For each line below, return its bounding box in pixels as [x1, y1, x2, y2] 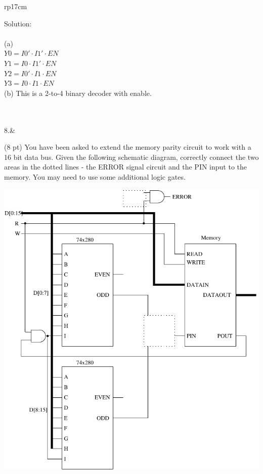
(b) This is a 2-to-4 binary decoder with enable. [4, 87, 152, 98]
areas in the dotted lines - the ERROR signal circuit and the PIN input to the [4, 161, 247, 172]
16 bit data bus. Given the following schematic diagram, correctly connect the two [4, 151, 259, 162]
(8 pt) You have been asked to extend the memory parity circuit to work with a [4, 142, 251, 152]
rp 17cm [4, 1, 27, 11]
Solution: [4, 18, 32, 28]
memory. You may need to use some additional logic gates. [4, 171, 186, 182]
